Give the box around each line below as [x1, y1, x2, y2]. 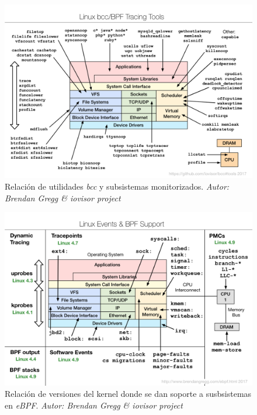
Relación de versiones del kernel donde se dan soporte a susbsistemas [5, 387, 252, 400]
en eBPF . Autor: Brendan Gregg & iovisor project [5, 399, 183, 411]
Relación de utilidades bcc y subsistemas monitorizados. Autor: [5, 180, 230, 193]
